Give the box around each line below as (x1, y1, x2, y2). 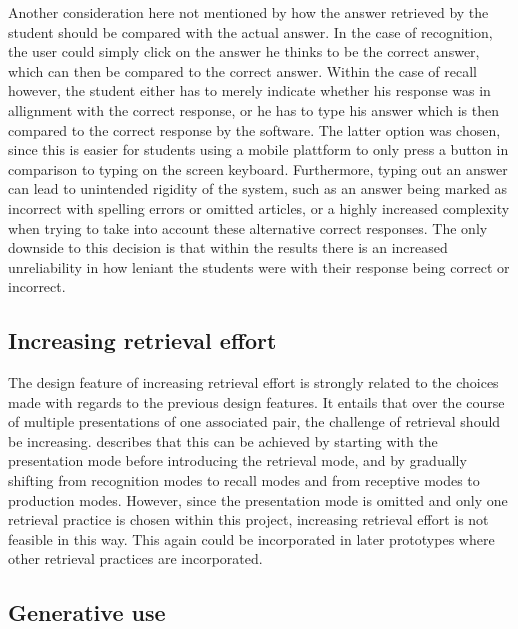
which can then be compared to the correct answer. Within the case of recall (8, 60, 477, 81)
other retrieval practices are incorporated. (8, 548, 263, 569)
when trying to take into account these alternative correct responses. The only (8, 217, 488, 238)
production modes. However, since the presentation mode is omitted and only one (8, 489, 508, 510)
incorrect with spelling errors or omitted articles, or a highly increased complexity (8, 197, 510, 218)
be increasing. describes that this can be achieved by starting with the (8, 430, 438, 451)
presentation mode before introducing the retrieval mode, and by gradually (8, 450, 467, 471)
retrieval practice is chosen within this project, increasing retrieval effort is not (8, 509, 489, 530)
